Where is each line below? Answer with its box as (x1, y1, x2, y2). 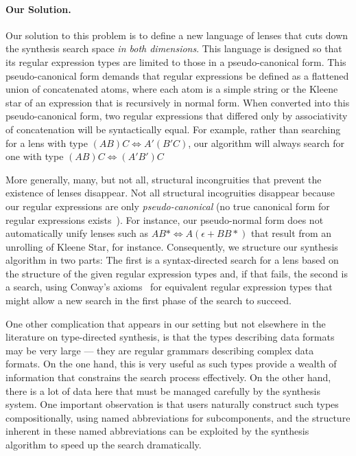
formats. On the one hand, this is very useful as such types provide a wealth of (5, 356, 337, 371)
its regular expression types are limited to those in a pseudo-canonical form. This (5, 54, 346, 69)
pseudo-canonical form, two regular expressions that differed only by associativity (5, 109, 348, 123)
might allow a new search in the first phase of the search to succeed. (5, 293, 292, 308)
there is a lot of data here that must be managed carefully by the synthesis (5, 383, 320, 398)
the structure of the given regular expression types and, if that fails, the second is (5, 266, 348, 280)
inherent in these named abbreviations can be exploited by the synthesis (5, 424, 309, 438)
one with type (5, 149, 64, 163)
